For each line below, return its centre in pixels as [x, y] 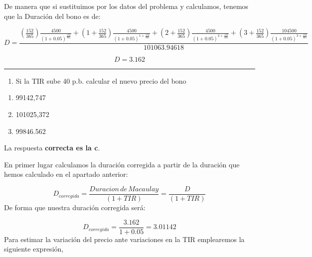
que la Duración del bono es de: [52, 16]
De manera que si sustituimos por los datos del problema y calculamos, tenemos [126, 6]
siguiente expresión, [34, 249]
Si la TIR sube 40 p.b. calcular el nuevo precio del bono [101, 80]
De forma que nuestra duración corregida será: [75, 207]
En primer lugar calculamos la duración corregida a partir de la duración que [122, 164]
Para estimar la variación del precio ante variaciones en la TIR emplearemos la [124, 239]
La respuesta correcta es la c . [52, 148]
